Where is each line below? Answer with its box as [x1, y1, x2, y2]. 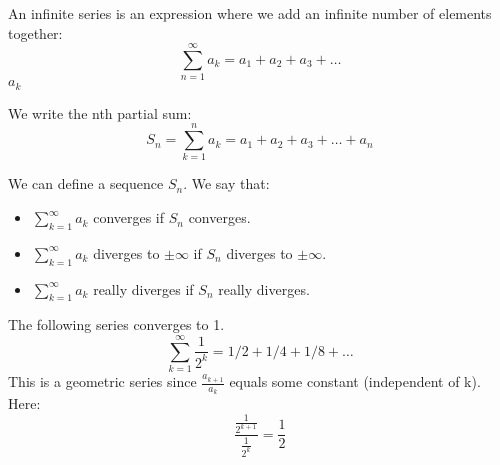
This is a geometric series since [8, 371, 197, 392]
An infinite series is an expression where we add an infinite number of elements [8, 3, 492, 23]
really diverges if [93, 278, 194, 299]
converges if [93, 207, 165, 228]
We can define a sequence [8, 173, 164, 194]
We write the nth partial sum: [8, 102, 192, 123]
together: [8, 22, 63, 43]
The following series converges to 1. [8, 314, 225, 335]
